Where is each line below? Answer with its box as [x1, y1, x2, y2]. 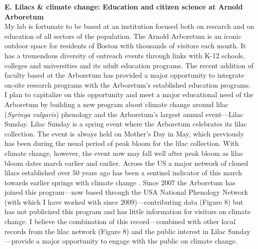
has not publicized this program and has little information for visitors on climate [4, 206, 251, 217]
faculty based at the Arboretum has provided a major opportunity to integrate [4, 70, 245, 80]
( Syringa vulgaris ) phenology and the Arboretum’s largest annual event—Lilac [4, 109, 244, 119]
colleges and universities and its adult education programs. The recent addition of [4, 60, 254, 70]
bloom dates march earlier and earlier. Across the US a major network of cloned [4, 157, 249, 168]
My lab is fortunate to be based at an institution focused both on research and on [4, 21, 255, 31]
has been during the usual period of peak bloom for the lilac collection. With [4, 138, 239, 148]
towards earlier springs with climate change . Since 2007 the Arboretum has [4, 177, 236, 187]
